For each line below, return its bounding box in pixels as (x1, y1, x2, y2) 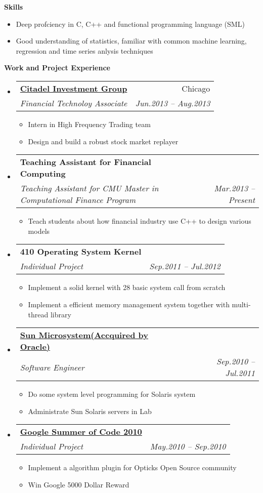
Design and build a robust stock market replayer (28, 136, 179, 146)
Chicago (182, 82, 210, 94)
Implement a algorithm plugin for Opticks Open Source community (28, 462, 237, 473)
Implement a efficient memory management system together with (28, 299, 230, 309)
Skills (4, 2, 23, 12)
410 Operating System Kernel (20, 245, 142, 258)
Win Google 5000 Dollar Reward (28, 479, 129, 489)
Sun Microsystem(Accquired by (20, 329, 149, 341)
